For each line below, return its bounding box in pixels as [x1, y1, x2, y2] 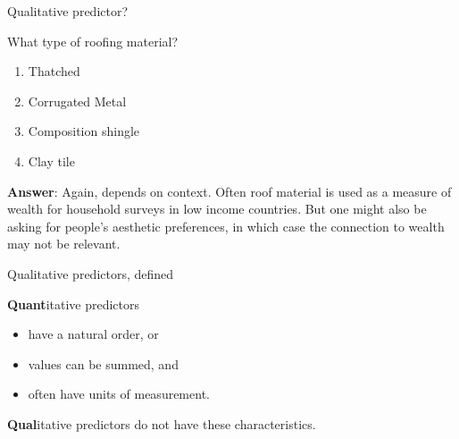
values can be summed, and [28, 354, 179, 373]
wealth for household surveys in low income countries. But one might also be [7, 199, 427, 218]
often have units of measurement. [28, 384, 210, 403]
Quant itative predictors [7, 294, 140, 313]
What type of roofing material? [7, 31, 179, 50]
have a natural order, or [28, 325, 159, 343]
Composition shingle [28, 122, 140, 140]
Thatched [28, 62, 80, 80]
